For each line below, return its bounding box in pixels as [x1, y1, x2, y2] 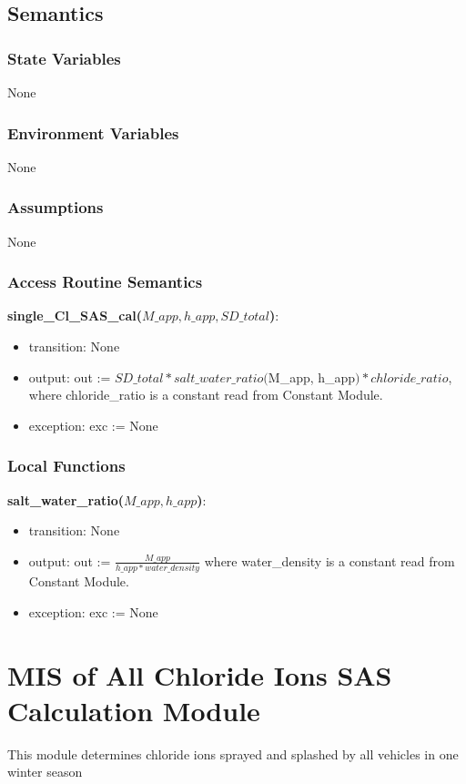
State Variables [7, 46, 121, 69]
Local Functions [7, 454, 126, 477]
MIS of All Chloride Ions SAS [7, 656, 392, 693]
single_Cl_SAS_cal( [7, 306, 143, 325]
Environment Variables [7, 121, 179, 144]
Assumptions [7, 196, 104, 219]
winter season [7, 762, 83, 781]
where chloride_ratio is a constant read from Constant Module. [28, 385, 383, 404]
